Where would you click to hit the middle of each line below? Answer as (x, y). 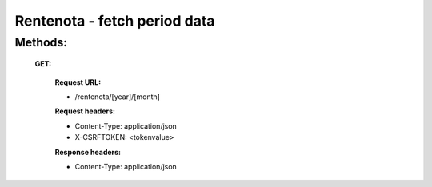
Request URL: (78, 82)
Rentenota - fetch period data (115, 21)
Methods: (41, 42)
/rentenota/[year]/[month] (117, 97)
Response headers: (88, 152)
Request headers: (85, 111)
